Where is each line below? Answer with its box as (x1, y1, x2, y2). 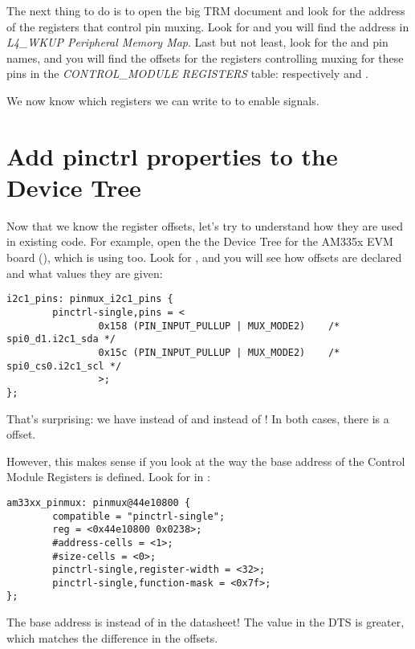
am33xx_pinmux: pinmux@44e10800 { (6, 496, 191, 508)
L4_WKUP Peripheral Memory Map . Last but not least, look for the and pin (6, 34, 389, 51)
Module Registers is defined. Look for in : (6, 468, 210, 485)
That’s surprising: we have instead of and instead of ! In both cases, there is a (6, 410, 389, 427)
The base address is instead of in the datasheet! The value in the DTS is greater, (6, 614, 405, 631)
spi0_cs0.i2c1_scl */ (6, 360, 122, 372)
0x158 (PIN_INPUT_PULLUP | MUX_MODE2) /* (98, 320, 340, 332)
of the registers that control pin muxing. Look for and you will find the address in (6, 18, 409, 35)
